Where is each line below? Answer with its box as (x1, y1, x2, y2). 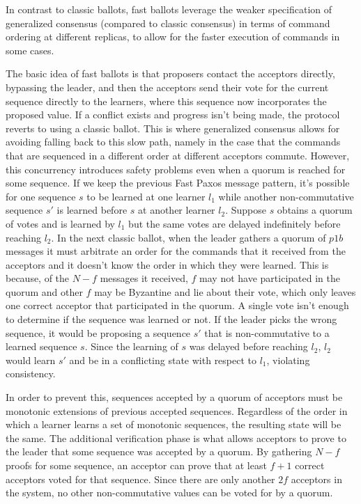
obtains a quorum (277, 203, 353, 217)
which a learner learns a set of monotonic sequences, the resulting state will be (6, 417, 341, 432)
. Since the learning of (84, 339, 178, 354)
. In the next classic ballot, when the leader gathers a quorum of (51, 230, 326, 244)
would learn (6, 352, 56, 367)
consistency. (6, 366, 56, 381)
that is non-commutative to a (204, 325, 330, 340)
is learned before (56, 203, 128, 217)
